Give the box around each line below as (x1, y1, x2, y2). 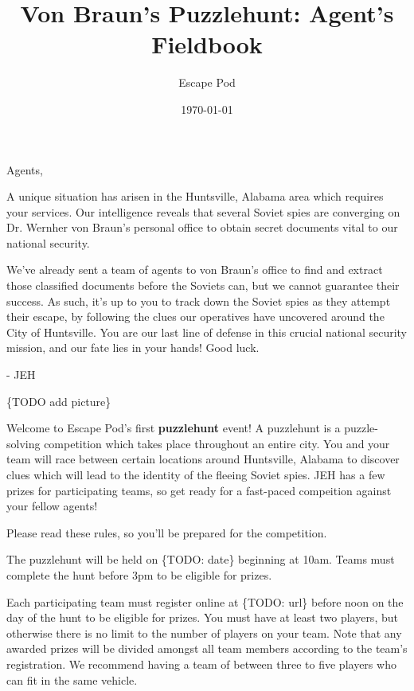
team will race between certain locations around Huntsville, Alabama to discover (6, 451, 400, 467)
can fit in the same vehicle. (6, 671, 138, 688)
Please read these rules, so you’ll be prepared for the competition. (6, 524, 327, 541)
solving (6, 435, 41, 451)
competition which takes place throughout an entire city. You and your (44, 435, 390, 451)
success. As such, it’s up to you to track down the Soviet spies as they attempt (6, 292, 391, 309)
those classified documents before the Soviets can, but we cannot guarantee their (6, 277, 400, 294)
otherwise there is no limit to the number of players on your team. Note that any (6, 624, 402, 641)
